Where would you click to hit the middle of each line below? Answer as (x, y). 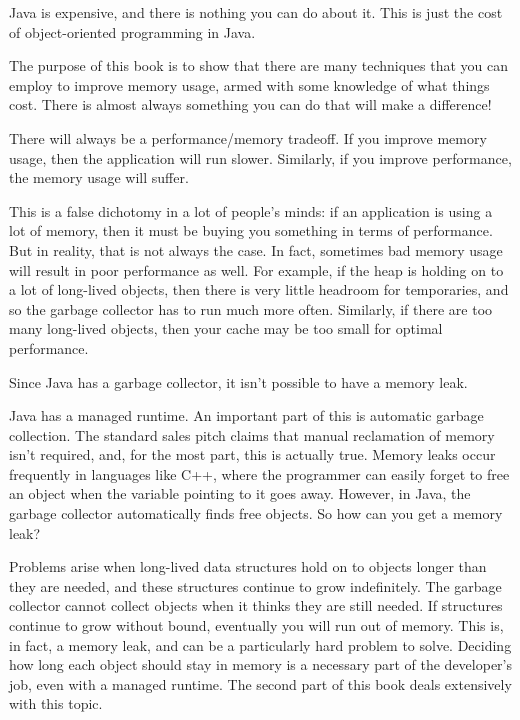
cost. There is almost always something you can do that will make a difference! (250, 104)
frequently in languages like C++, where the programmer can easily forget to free (259, 473)
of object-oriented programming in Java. (132, 31)
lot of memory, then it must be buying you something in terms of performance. (251, 230)
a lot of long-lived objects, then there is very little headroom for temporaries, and (259, 289)
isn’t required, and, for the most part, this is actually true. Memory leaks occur (252, 454)
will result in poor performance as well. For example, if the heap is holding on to (256, 269)
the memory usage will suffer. (99, 177)
